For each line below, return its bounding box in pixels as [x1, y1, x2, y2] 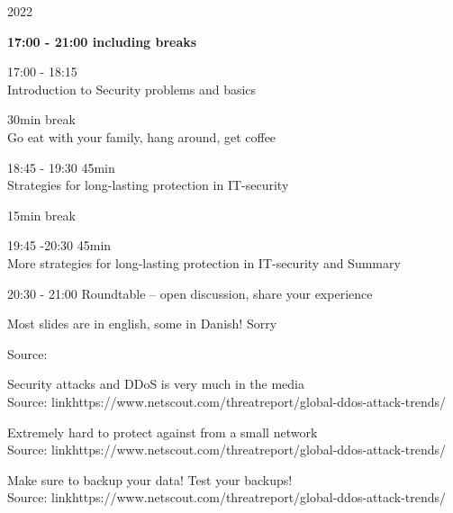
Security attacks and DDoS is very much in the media [7, 374, 304, 393]
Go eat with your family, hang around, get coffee [7, 127, 276, 146]
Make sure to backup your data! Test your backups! [7, 470, 293, 489]
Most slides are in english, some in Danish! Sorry [7, 314, 277, 333]
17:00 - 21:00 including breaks [7, 31, 197, 50]
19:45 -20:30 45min [7, 236, 112, 255]
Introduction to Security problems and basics [7, 79, 257, 98]
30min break [7, 110, 76, 129]
